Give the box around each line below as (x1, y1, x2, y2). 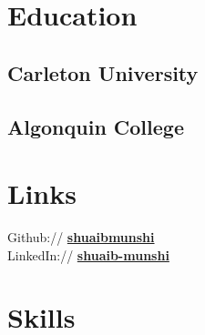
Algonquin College (7, 112, 184, 140)
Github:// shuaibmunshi (7, 228, 155, 247)
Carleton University (7, 58, 199, 86)
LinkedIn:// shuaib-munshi (7, 245, 169, 264)
